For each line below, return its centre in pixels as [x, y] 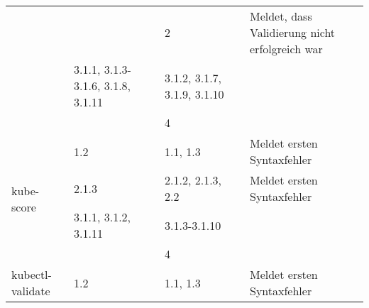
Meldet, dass [281, 16]
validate [31, 291]
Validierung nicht [293, 32]
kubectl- [32, 274]
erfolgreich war [286, 49]
